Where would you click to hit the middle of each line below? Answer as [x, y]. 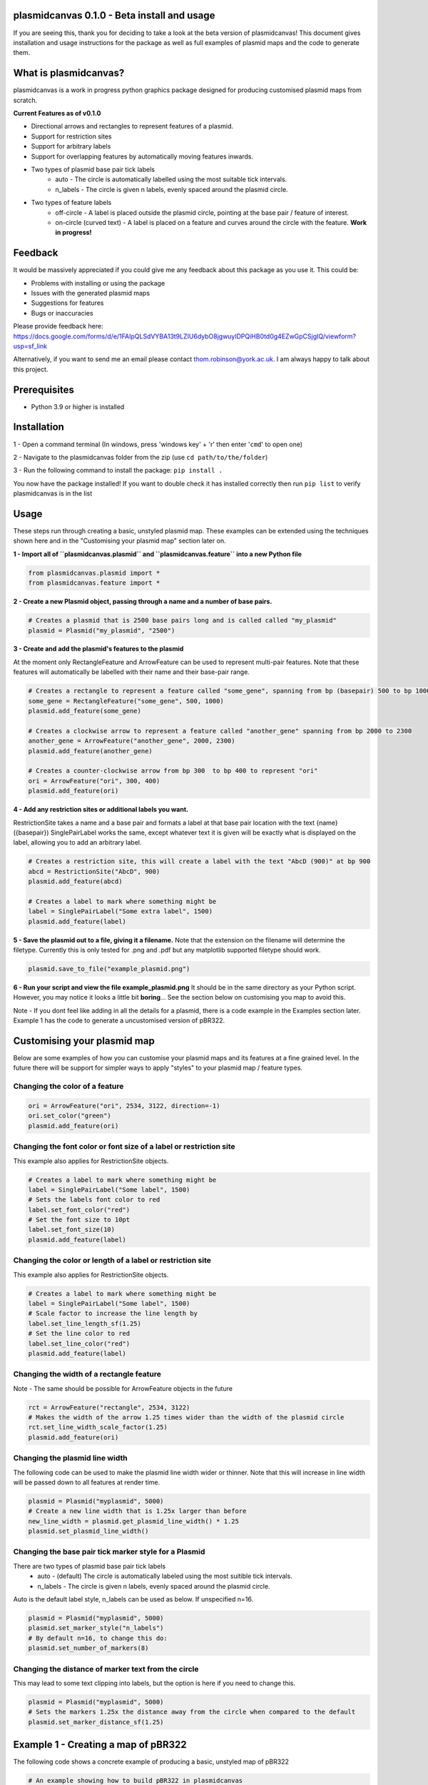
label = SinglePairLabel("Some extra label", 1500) [121, 911]
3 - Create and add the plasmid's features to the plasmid [98, 649]
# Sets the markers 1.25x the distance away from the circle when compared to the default [192, 1712]
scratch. [25, 100]
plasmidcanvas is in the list [53, 493]
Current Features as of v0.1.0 [57, 113]
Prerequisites [44, 389]
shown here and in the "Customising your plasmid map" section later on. [119, 541]
